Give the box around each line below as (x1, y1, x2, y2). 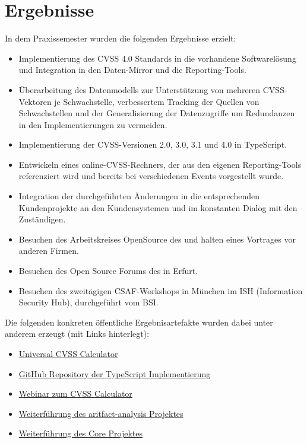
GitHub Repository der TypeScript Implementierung (18, 367, 211, 380)
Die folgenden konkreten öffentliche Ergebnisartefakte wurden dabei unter (5, 315, 273, 328)
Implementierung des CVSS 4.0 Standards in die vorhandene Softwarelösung (18, 52, 296, 64)
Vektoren (18, 95, 52, 107)
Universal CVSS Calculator (18, 348, 118, 359)
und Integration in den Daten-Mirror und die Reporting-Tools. (18, 63, 246, 76)
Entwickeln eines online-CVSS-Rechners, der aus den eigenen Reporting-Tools (18, 158, 302, 170)
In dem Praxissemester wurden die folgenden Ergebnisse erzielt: (5, 32, 236, 44)
